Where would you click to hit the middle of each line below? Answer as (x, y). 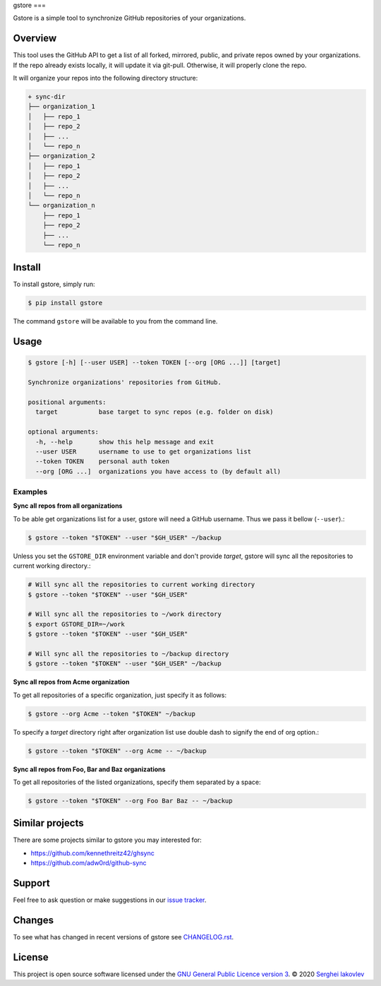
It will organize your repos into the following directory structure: (105, 78)
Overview (35, 38)
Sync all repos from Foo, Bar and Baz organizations (89, 769)
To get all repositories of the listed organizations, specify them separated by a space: (137, 782)
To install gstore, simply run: (54, 284)
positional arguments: (67, 402)
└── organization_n (61, 206)
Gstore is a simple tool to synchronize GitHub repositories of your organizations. (129, 18)
